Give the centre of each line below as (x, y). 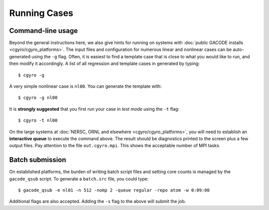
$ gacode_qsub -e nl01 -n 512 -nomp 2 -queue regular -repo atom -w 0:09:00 (114, 190)
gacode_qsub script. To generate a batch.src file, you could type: (79, 179)
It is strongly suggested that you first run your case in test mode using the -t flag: (94, 109)
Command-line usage (44, 31)
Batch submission (38, 160)
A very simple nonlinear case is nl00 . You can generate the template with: (85, 86)
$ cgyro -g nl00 (38, 98)
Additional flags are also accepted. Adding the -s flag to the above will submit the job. (98, 202)
